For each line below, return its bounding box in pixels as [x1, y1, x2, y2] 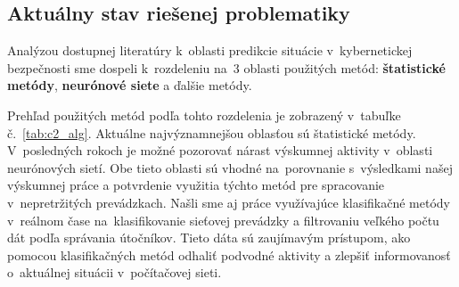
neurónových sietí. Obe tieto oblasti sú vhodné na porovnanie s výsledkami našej [7, 158, 453, 176]
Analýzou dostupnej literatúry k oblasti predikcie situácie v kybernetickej [7, 41, 413, 60]
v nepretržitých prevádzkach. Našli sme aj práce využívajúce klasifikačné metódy [7, 193, 450, 211]
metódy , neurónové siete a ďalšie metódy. [7, 76, 252, 94]
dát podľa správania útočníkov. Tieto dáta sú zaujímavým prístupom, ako [7, 228, 411, 247]
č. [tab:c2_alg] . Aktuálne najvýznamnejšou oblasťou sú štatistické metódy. [7, 123, 416, 142]
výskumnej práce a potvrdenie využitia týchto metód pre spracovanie [7, 176, 385, 194]
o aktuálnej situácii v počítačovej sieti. [7, 263, 222, 282]
